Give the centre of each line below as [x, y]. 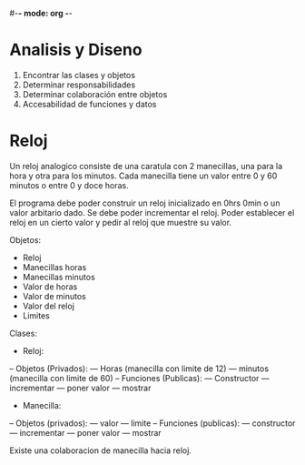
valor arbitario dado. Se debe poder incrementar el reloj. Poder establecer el [152, 212]
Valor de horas [50, 287]
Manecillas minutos [59, 277]
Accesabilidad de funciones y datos [89, 104]
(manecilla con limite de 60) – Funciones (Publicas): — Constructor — [139, 378]
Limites [36, 315]
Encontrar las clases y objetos [79, 75]
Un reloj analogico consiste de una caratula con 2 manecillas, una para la [146, 166]
